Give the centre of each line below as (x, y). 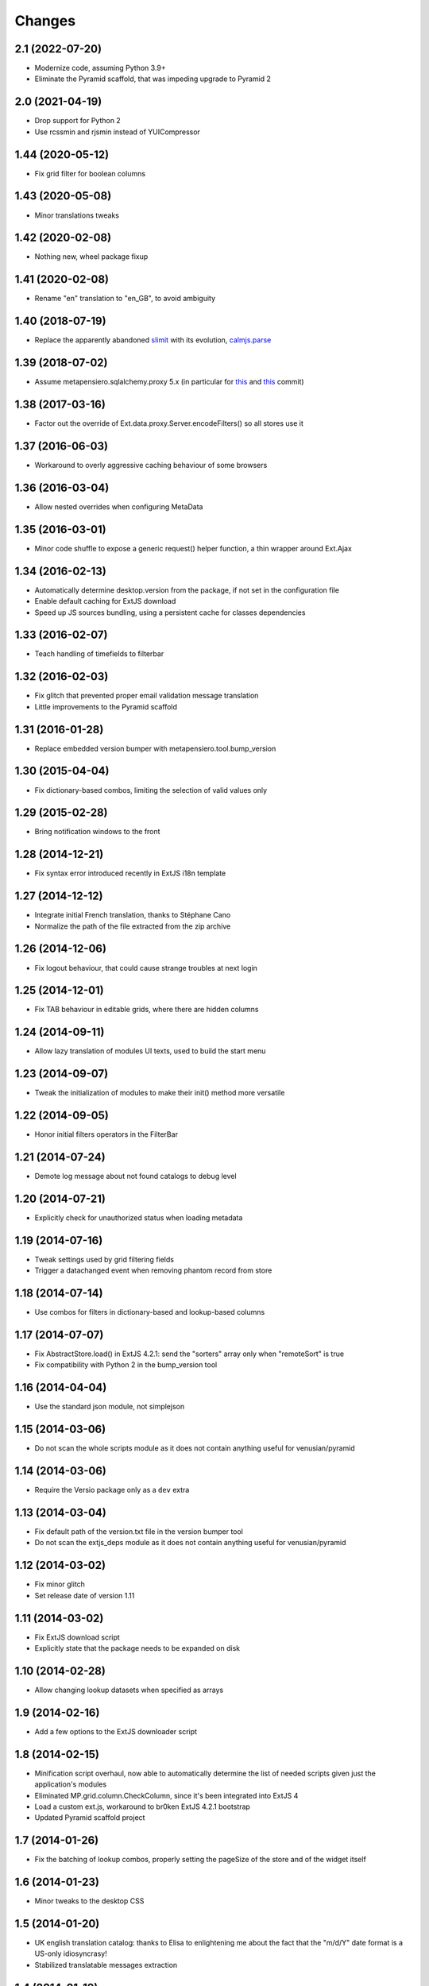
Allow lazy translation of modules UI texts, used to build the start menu (150, 1051)
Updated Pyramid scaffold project (90, 1818)
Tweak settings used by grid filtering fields (104, 1259)
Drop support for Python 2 (77, 121)
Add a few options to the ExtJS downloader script (116, 1731)
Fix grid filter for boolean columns (90, 173)
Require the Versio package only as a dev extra (112, 1490)
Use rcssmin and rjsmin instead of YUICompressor (117, 132)
